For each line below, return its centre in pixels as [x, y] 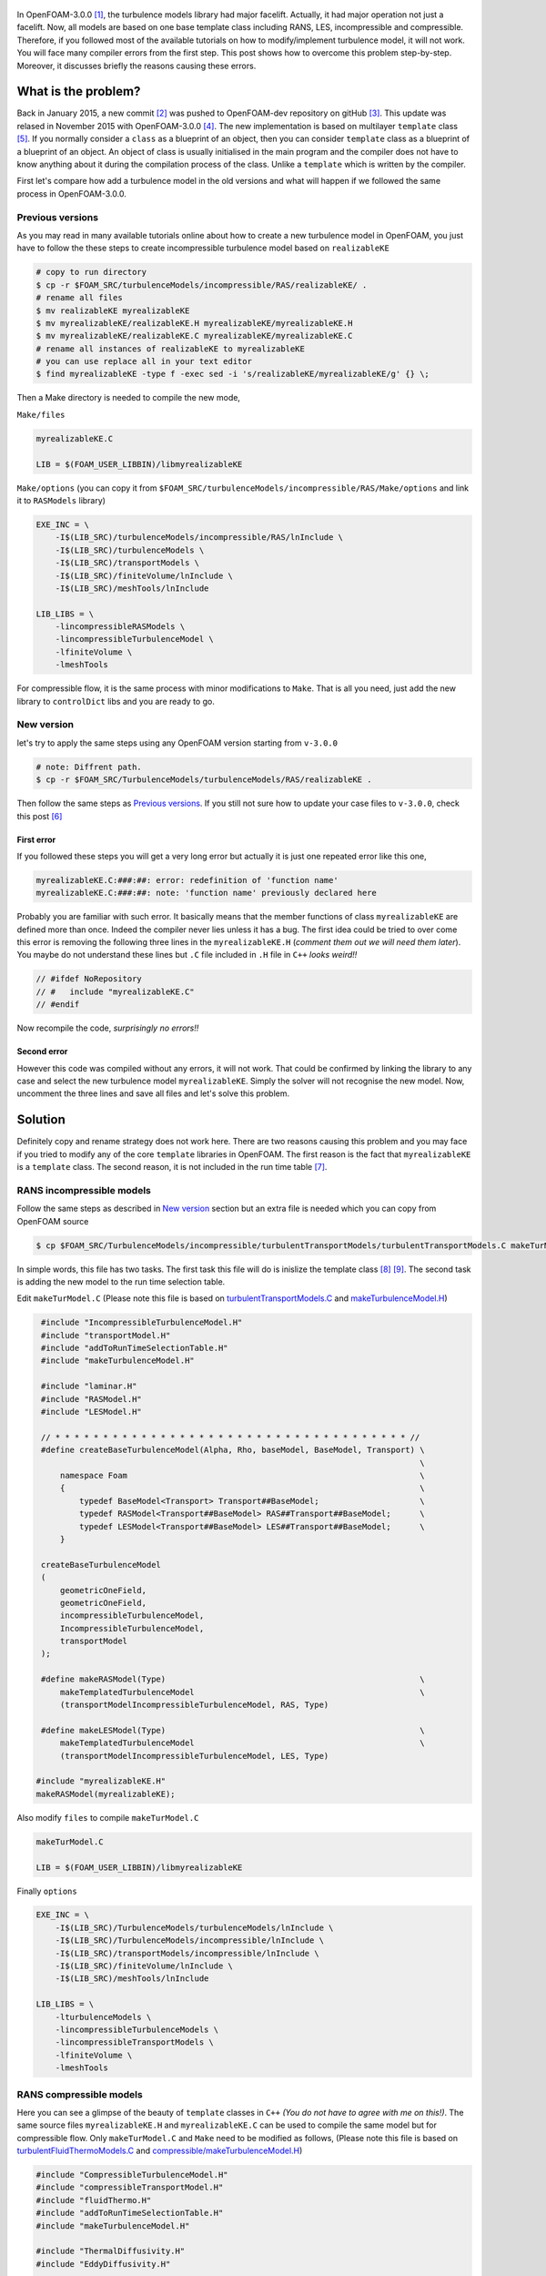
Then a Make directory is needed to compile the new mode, [129, 398]
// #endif [58, 1005]
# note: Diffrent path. [89, 767]
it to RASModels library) [61, 500]
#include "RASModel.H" [92, 1399]
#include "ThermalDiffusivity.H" [111, 2251]
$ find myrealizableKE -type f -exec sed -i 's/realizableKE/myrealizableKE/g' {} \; [233, 374]
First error [36, 839]
